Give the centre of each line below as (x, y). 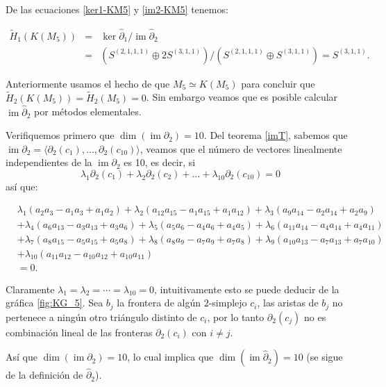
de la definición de (44, 375)
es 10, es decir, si (160, 162)
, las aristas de (288, 303)
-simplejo (228, 303)
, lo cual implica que (170, 357)
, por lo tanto (236, 316)
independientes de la (49, 162)
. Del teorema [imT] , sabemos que (276, 135)
